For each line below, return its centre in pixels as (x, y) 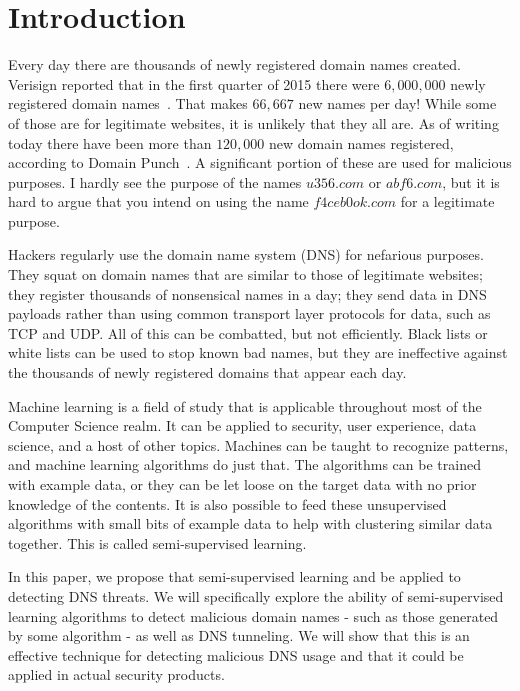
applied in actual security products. (116, 674)
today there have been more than (110, 142)
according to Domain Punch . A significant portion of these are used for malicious (260, 162)
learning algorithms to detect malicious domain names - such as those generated (253, 615)
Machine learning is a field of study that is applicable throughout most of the (245, 405)
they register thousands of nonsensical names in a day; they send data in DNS (247, 293)
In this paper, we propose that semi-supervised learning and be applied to (234, 576)
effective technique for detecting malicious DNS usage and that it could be (236, 654)
